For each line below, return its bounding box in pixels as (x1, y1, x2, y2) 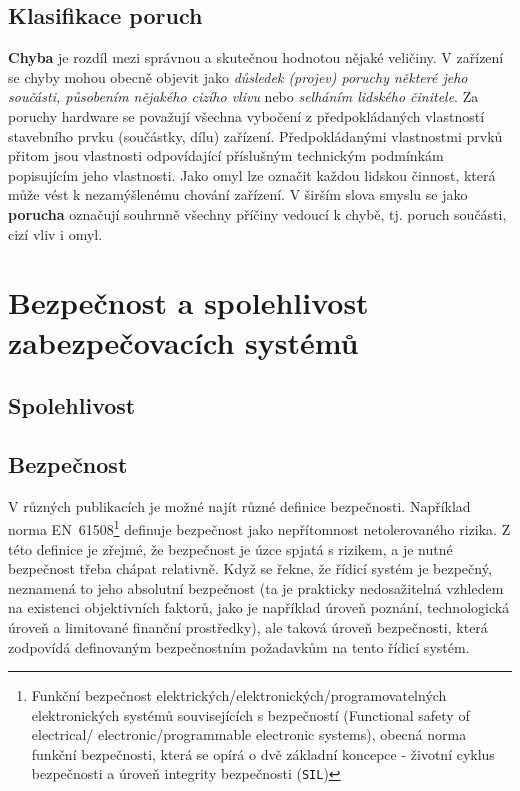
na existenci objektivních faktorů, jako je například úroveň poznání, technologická (8, 597, 510, 618)
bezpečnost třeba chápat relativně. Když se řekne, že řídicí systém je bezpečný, (8, 558, 492, 579)
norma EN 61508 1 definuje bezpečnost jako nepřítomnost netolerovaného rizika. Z (8, 516, 511, 539)
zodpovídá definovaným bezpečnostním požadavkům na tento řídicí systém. (8, 636, 470, 657)
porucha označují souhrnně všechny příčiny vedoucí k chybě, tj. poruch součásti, (8, 203, 507, 224)
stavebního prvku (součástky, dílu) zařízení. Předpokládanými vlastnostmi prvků (8, 125, 503, 146)
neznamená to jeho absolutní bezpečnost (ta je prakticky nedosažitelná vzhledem (8, 577, 504, 598)
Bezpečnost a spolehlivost (8, 282, 369, 323)
